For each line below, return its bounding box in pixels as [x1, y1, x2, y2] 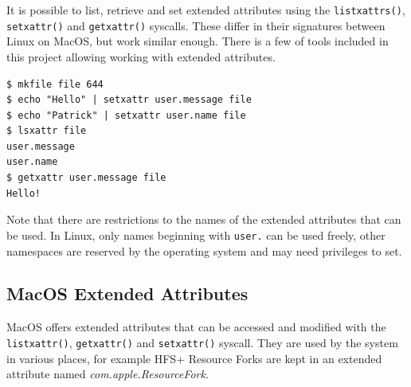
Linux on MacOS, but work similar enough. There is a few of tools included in [6, 33, 389, 49]
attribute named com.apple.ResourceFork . [6, 365, 209, 382]
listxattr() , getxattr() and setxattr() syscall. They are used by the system [6, 334, 398, 350]
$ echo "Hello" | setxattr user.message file [6, 94, 252, 106]
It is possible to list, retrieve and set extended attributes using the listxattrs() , [6, 2, 405, 18]
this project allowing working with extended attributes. [6, 48, 276, 64]
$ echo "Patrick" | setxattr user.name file [6, 109, 246, 121]
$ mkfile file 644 [6, 78, 104, 90]
